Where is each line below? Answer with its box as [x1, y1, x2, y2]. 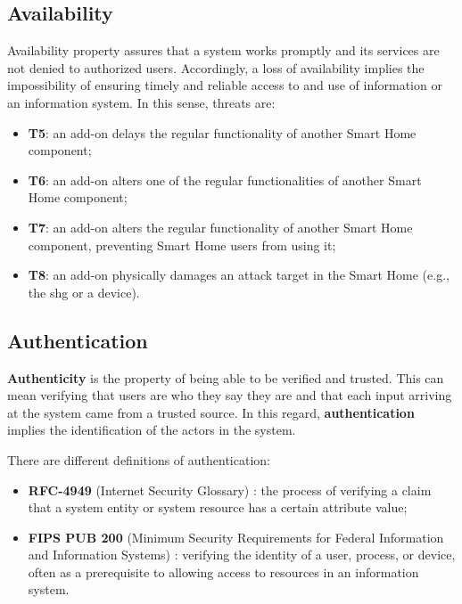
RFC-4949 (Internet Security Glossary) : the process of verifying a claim [28, 480, 432, 499]
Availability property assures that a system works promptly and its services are [7, 41, 440, 60]
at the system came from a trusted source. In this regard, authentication [7, 403, 415, 421]
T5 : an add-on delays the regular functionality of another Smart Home [28, 123, 417, 142]
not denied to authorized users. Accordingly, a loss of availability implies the [7, 58, 425, 77]
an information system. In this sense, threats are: [7, 93, 276, 111]
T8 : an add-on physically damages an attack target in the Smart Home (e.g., [28, 265, 450, 284]
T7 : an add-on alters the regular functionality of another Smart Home [28, 217, 413, 236]
